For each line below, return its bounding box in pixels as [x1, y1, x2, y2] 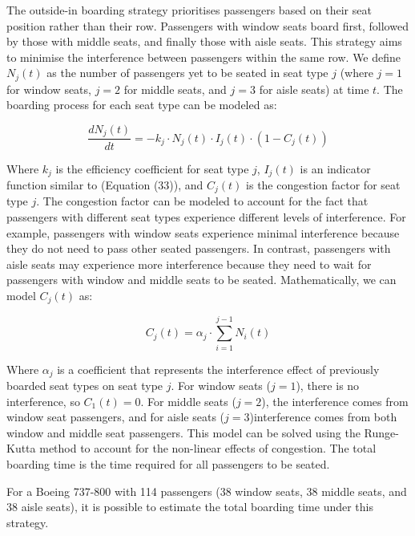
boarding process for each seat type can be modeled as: [6, 96, 277, 113]
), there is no [296, 377, 360, 393]
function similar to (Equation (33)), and [6, 176, 203, 193]
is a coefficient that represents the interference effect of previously [57, 360, 380, 377]
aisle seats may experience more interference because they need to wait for [6, 255, 372, 272]
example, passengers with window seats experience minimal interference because [6, 224, 400, 241]
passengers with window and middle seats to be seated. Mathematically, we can [6, 271, 397, 288]
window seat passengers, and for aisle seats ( [6, 408, 225, 425]
